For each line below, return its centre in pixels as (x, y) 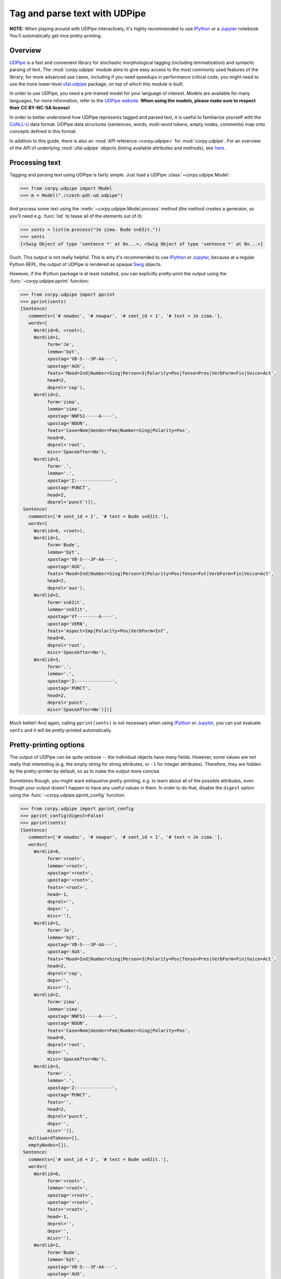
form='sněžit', (66, 602)
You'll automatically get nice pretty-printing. (56, 35)
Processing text (35, 162)
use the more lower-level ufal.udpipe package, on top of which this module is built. (97, 84)
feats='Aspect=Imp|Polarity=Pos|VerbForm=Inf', (108, 631)
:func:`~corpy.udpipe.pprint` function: (49, 281)
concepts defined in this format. (43, 131)
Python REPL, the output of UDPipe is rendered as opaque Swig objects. (86, 264)
